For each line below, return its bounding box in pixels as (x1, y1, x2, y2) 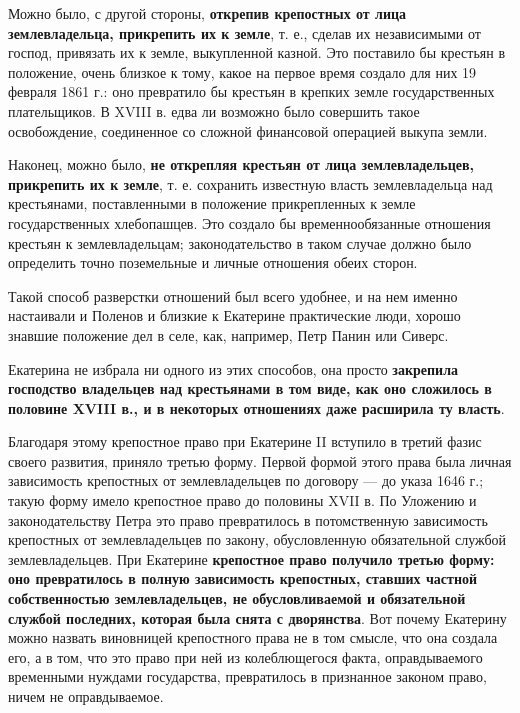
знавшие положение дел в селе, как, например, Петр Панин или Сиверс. (8, 324, 449, 345)
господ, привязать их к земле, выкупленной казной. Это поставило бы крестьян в (8, 42, 506, 63)
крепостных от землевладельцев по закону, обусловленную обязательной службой (8, 529, 507, 550)
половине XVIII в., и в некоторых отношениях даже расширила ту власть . (8, 397, 505, 418)
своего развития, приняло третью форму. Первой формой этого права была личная (8, 450, 512, 471)
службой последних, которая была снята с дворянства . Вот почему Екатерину (8, 607, 507, 628)
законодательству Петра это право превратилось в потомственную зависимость (8, 509, 488, 530)
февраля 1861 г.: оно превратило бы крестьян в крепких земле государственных (8, 81, 495, 102)
